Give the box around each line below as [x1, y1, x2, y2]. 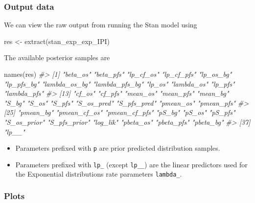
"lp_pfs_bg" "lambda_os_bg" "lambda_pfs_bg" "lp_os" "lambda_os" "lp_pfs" [4, 78, 235, 89]
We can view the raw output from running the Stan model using [4, 20, 197, 30]
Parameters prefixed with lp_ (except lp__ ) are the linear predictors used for [15, 159, 248, 169]
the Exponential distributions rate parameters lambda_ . [15, 169, 182, 179]
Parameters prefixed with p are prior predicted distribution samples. [15, 143, 220, 153]
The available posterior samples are [4, 52, 110, 63]
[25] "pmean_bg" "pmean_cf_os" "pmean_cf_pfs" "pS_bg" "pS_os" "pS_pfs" [4, 107, 235, 117]
